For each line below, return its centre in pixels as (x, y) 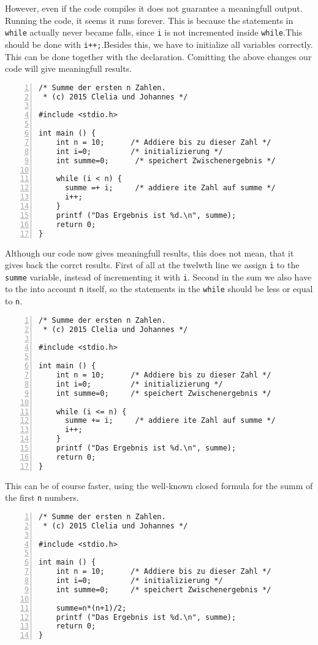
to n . (14, 301)
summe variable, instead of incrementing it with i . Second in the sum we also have (158, 276)
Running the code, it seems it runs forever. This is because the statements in (149, 20)
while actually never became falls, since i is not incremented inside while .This (154, 32)
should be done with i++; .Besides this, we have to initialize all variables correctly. (159, 44)
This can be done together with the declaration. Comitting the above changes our (158, 56)
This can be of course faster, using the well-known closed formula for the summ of (159, 485)
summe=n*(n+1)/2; (91, 608)
